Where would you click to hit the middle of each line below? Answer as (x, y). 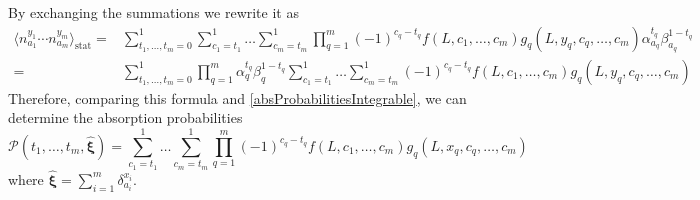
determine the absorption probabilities (125, 117)
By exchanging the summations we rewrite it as (153, 12)
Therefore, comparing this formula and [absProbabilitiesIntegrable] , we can (237, 97)
